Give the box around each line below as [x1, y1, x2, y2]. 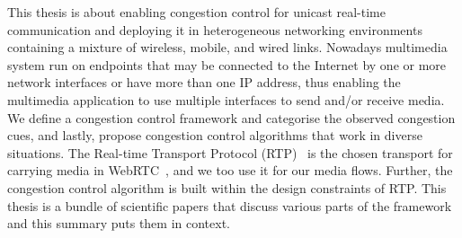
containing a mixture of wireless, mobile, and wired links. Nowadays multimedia [7, 38, 448, 57]
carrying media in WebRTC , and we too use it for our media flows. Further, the [7, 161, 453, 180]
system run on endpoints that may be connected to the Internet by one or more [7, 55, 447, 74]
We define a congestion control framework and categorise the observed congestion [7, 108, 456, 127]
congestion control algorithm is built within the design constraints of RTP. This [7, 178, 447, 197]
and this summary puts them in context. [7, 214, 230, 233]
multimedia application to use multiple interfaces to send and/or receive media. [7, 90, 445, 109]
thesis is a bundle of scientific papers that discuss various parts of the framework [7, 196, 452, 215]
